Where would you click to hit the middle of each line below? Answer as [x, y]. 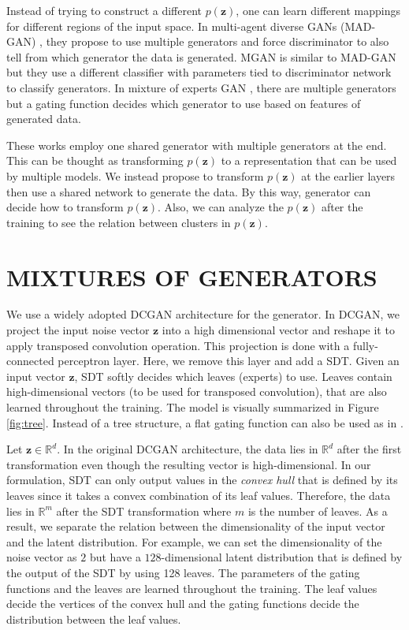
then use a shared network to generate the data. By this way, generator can [189, 191]
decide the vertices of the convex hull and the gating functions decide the [183, 604]
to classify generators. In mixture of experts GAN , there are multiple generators [201, 87]
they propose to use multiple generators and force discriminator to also [218, 41]
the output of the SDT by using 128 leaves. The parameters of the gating [183, 572]
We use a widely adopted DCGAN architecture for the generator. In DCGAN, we [203, 314]
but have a [115, 557]
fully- [365, 345]
